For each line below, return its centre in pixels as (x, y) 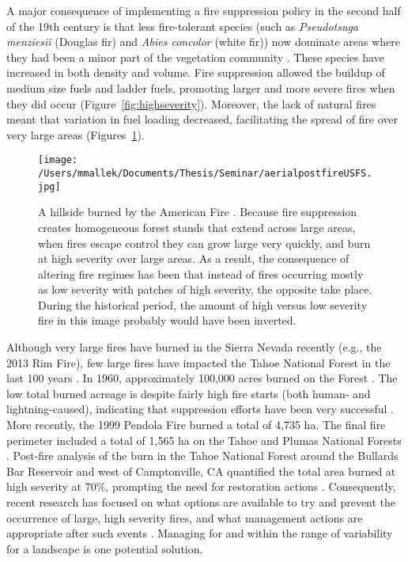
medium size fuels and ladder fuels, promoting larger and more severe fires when (201, 87)
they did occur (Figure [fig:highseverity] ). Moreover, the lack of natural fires (191, 103)
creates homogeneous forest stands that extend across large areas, (197, 227)
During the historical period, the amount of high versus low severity (203, 304)
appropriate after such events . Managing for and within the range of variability (200, 533)
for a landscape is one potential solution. (105, 548)
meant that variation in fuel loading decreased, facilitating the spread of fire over (202, 119)
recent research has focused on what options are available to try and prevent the (201, 502)
